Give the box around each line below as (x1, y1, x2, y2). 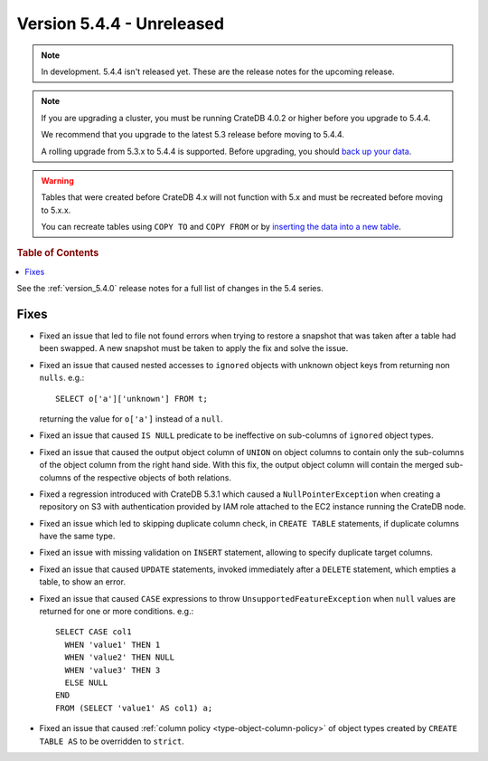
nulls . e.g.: (39, 372, 85, 384)
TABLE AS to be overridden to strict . (39, 736, 184, 747)
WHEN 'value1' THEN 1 (64, 639, 161, 650)
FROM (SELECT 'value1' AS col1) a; (55, 702, 213, 713)
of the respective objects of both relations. (72, 471, 232, 483)
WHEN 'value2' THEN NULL (64, 652, 175, 662)
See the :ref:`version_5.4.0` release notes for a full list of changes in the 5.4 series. (16, 283, 324, 294)
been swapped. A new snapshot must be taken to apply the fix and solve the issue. (39, 343, 349, 354)
